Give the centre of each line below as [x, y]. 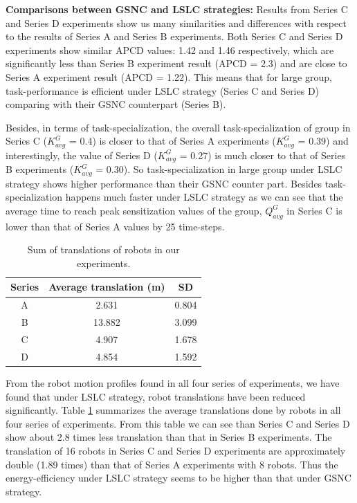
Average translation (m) [107, 287]
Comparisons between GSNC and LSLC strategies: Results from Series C [177, 9]
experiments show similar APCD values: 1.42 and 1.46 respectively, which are [170, 49]
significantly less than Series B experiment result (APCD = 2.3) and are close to [176, 63]
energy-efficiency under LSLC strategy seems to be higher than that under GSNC [178, 478]
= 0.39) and [323, 141]
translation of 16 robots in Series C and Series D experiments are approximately [176, 450]
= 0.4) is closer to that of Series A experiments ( [172, 141]
